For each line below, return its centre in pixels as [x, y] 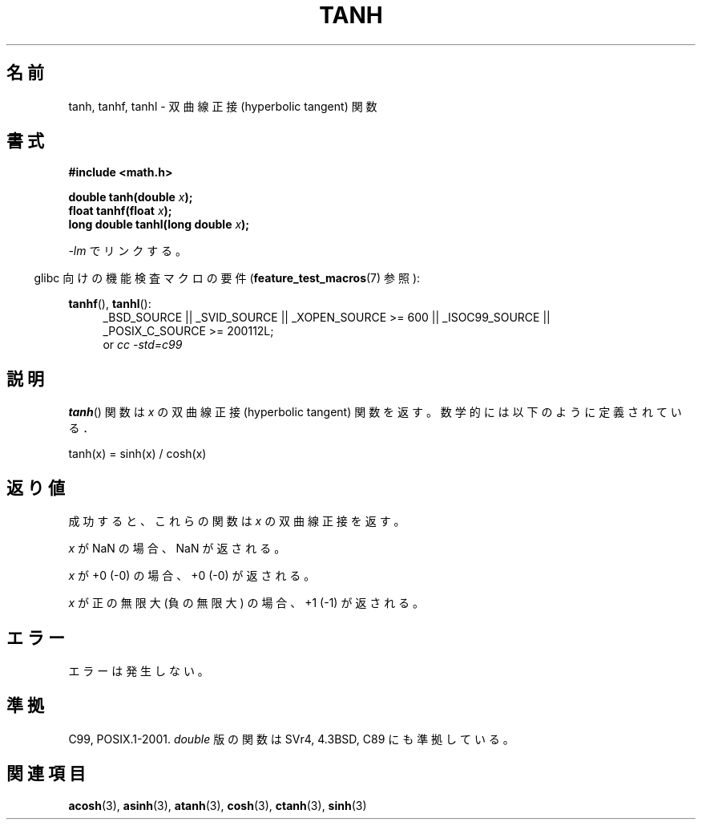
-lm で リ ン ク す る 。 [128, 251]
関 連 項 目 [46, 774]
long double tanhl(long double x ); [159, 225]
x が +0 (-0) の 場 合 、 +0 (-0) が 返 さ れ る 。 [192, 576]
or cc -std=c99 [143, 345]
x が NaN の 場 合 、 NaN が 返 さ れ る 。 [177, 549]
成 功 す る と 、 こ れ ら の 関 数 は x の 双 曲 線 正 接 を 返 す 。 [237, 521]
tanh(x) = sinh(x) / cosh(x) [137, 454]
